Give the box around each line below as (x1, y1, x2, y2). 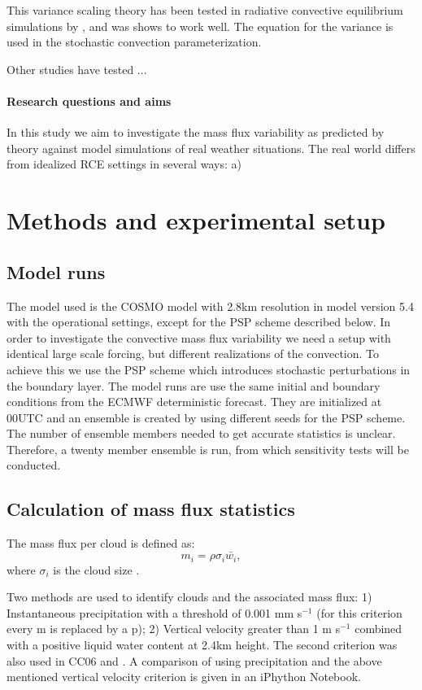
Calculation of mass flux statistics (7, 496, 295, 522)
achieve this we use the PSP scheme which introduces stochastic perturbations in (7, 360, 411, 378)
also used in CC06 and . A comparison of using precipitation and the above (7, 652, 382, 669)
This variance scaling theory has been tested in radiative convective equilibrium (7, 2, 403, 18)
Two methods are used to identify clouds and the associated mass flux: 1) (7, 588, 372, 605)
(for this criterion (316, 604, 402, 621)
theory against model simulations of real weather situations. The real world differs (7, 139, 415, 156)
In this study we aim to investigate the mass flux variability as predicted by (7, 124, 385, 141)
